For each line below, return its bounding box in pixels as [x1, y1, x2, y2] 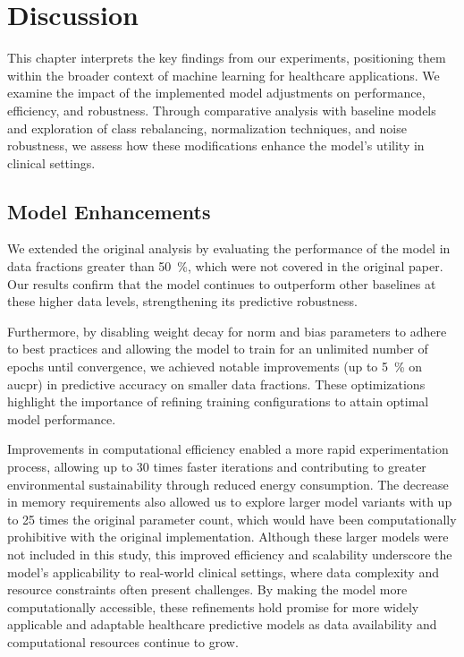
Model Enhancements [7, 197, 211, 225]
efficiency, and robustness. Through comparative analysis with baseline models [7, 100, 436, 119]
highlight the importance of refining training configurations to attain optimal [7, 392, 429, 411]
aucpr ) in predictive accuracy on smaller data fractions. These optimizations [7, 374, 426, 393]
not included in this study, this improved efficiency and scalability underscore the [7, 544, 452, 563]
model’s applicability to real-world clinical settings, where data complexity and [7, 562, 439, 581]
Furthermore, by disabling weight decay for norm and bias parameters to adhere [7, 321, 447, 340]
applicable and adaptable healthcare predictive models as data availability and [7, 615, 437, 634]
